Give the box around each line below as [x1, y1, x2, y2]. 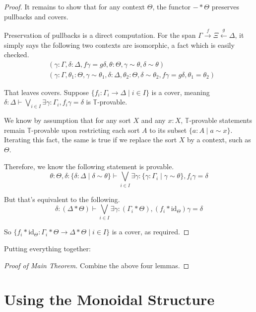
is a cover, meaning [151, 87, 210, 97]
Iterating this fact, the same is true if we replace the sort [4, 134, 177, 145]
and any [141, 115, 166, 125]
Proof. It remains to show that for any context [4, 1, 145, 11]
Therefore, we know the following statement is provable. [4, 161, 174, 171]
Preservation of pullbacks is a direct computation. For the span [4, 29, 196, 40]
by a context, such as [187, 134, 251, 145]
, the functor [152, 1, 191, 11]
